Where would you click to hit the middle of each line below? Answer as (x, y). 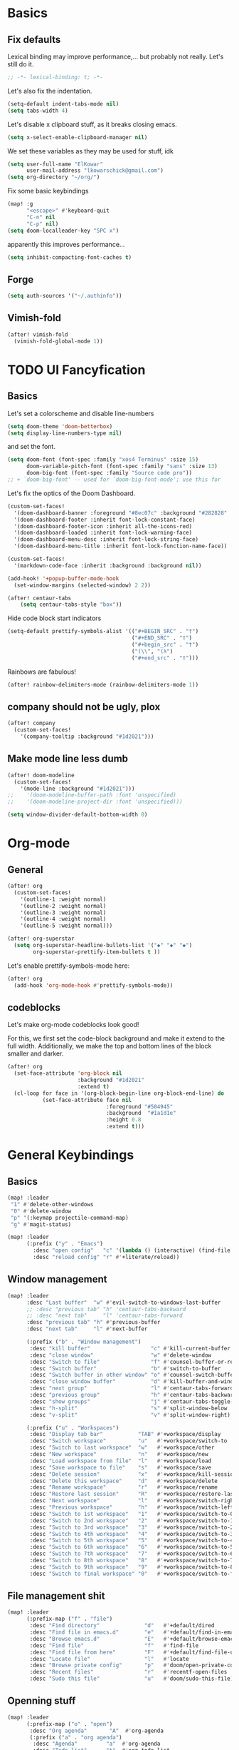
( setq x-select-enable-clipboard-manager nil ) (78, 137)
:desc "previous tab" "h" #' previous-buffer (93, 1322)
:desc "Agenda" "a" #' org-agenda (97, 1744)
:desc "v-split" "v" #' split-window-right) (130, 1415)
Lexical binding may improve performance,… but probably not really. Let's (116, 56)
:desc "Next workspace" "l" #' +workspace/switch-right (133, 1501)
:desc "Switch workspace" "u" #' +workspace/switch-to (128, 1441)
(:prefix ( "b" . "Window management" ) (84, 1342)
